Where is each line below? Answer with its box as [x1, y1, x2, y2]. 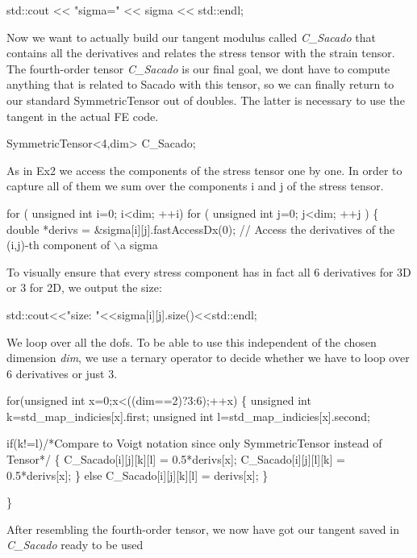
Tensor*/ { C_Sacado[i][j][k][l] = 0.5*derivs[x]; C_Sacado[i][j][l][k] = [6, 451, 345, 468]
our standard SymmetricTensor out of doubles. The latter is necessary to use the [6, 91, 405, 108]
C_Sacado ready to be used [6, 536, 144, 553]
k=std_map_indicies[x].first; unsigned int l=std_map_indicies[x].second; [6, 407, 371, 424]
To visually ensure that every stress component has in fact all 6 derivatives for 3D [6, 263, 411, 280]
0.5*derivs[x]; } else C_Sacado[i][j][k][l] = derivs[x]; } [6, 466, 269, 483]
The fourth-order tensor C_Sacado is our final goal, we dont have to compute [6, 60, 390, 77]
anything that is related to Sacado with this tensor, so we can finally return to [6, 76, 394, 93]
